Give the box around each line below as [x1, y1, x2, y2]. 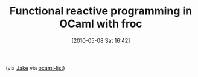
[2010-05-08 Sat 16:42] [71, 37, 130, 44]
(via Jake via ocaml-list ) [5, 64, 65, 72]
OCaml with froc [59, 17, 142, 31]
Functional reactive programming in [9, 4, 193, 18]
